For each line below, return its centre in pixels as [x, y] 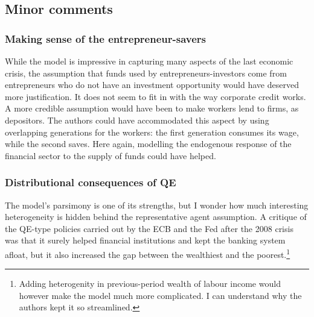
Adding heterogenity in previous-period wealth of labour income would [150, 284]
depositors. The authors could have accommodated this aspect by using [137, 120]
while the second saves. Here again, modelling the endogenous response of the [148, 144]
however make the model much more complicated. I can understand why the [160, 295]
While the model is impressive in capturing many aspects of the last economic [149, 61]
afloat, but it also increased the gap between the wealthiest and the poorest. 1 [148, 253]
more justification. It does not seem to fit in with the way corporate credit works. [155, 96]
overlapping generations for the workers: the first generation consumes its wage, [152, 132]
